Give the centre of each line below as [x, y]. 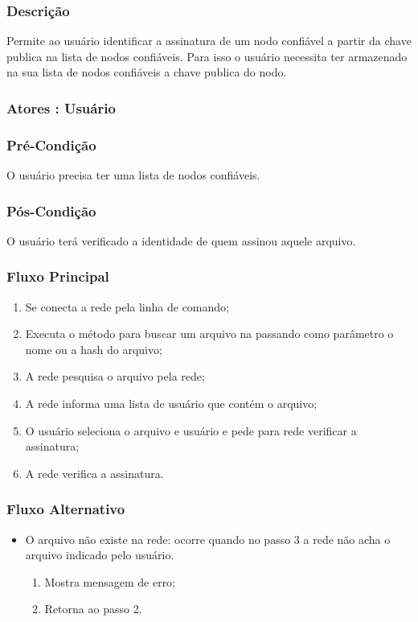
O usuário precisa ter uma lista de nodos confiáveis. [133, 175]
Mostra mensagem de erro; [110, 581]
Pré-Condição [51, 144]
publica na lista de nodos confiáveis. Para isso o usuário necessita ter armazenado [207, 56]
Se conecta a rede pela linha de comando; [127, 306]
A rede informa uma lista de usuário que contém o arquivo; [171, 404]
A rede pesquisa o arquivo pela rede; [115, 376]
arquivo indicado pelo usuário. [100, 555]
